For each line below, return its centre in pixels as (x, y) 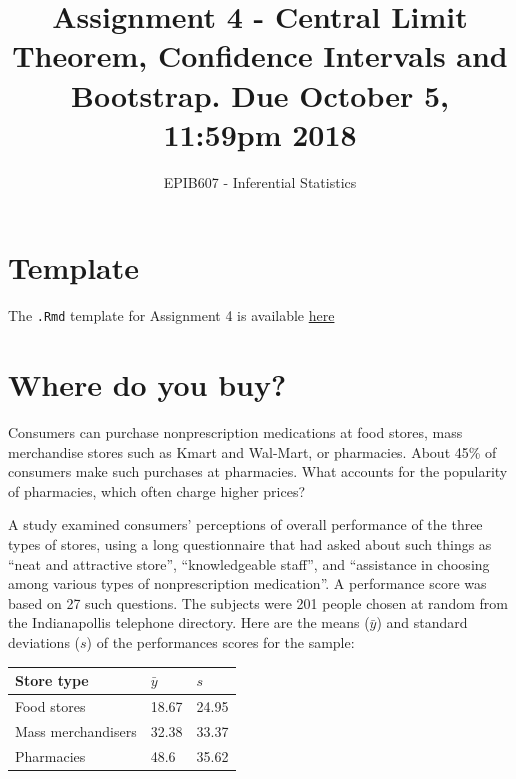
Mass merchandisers (76, 730)
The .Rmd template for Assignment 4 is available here (171, 315)
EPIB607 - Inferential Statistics (260, 181)
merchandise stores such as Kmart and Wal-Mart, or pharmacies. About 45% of (252, 451)
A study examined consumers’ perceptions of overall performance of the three (245, 524)
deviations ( (44, 641)
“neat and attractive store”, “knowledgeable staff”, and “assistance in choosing (249, 563)
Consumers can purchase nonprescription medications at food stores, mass (235, 432)
